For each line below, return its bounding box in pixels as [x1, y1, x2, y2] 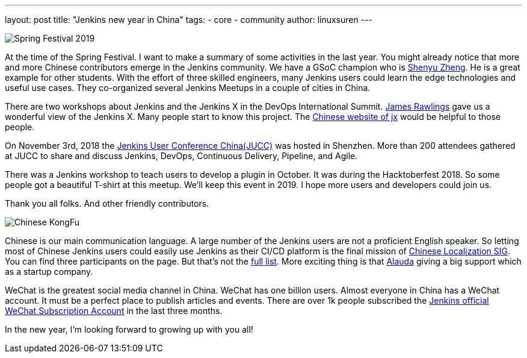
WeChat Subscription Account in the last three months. [5, 306, 223, 316]
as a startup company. [5, 266, 93, 277]
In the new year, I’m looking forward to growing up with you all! [5, 324, 253, 334]
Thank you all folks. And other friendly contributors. [5, 198, 209, 209]
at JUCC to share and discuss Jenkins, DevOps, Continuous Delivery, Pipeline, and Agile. [5, 151, 358, 161]
